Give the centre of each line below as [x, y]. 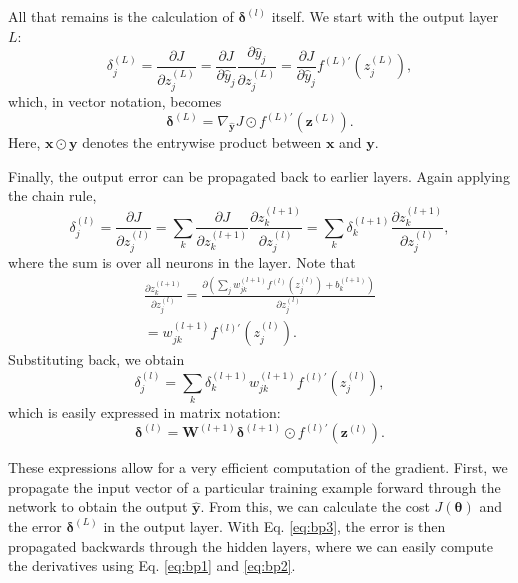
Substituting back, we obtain [96, 359]
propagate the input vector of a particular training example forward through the [254, 486]
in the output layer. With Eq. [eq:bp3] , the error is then [274, 525]
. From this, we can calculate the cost [315, 506]
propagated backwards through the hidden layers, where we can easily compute [250, 545]
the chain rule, [52, 195]
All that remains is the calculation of [121, 16]
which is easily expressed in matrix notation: [144, 412]
